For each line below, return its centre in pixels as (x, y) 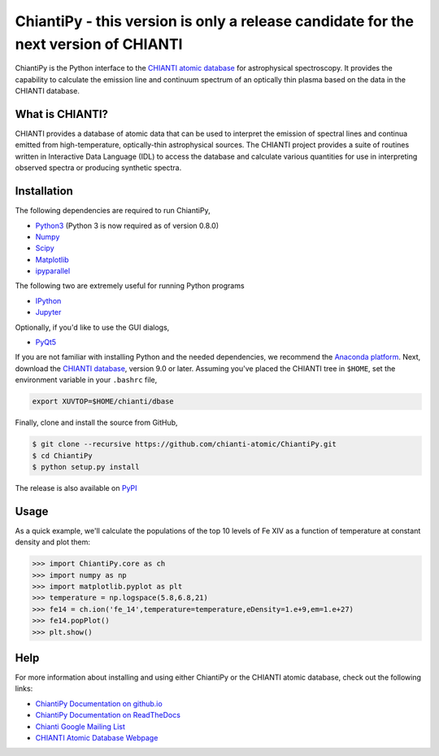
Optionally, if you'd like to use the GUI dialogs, (92, 327)
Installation (44, 191)
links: (24, 688)
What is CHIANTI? (62, 114)
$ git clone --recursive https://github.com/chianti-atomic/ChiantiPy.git (185, 444)
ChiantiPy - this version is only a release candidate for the (215, 21)
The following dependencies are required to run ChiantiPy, (113, 211)
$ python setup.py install (86, 467)
